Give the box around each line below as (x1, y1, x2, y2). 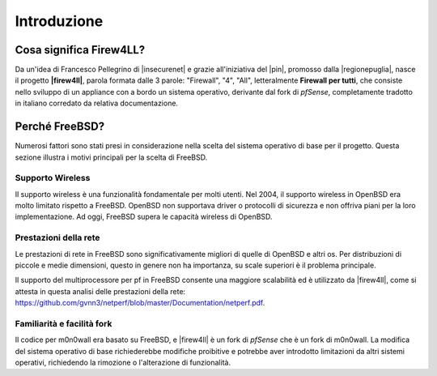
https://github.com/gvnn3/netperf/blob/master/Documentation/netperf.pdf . (15, 298, 265, 308)
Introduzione (15, 12, 104, 30)
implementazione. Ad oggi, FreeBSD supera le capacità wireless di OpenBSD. (15, 211, 273, 222)
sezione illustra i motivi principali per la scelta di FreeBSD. (15, 152, 208, 162)
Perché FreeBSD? (15, 120, 105, 134)
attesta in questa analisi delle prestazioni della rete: (15, 286, 186, 296)
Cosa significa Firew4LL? (15, 43, 146, 57)
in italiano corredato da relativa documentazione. (15, 98, 178, 109)
